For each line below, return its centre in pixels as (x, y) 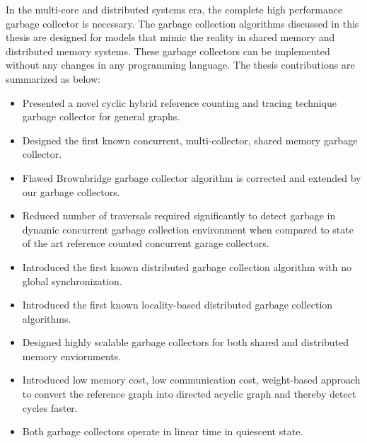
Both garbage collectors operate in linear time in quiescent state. (163, 431)
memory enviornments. (72, 356)
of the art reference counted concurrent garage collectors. (146, 243)
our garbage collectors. (71, 191)
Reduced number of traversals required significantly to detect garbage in (179, 215)
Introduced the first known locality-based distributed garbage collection (177, 305)
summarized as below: (53, 78)
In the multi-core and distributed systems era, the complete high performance (174, 9)
